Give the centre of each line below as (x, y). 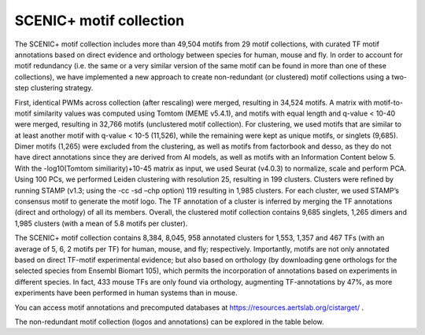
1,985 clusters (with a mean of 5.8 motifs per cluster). (101, 223)
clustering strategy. (62, 88)
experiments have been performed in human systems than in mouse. (126, 293)
